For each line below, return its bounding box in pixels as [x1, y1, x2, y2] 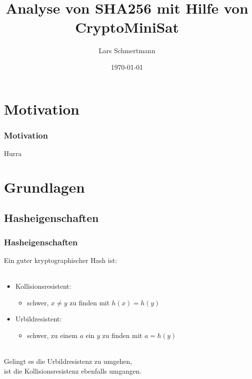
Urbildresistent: [15, 314, 62, 324]
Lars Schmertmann [99, 45, 155, 56]
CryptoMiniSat [75, 17, 179, 37]
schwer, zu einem [27, 330, 78, 340]
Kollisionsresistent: [15, 281, 71, 291]
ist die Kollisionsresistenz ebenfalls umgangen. [4, 365, 142, 376]
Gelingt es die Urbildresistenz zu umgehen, [4, 356, 132, 366]
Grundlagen [4, 177, 85, 197]
